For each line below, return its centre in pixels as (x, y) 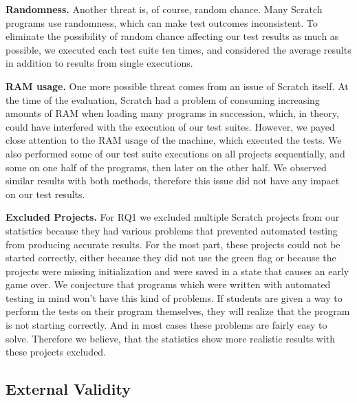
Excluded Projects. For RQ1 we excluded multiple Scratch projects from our (173, 217)
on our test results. (45, 194)
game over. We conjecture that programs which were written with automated (168, 284)
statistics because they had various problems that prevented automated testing (172, 230)
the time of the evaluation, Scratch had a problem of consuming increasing (163, 99)
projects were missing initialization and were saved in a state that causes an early (177, 271)
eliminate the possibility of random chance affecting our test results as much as (172, 36)
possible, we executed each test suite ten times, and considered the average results (178, 49)
